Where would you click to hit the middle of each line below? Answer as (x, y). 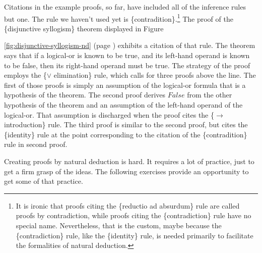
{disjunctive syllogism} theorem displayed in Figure (84, 28)
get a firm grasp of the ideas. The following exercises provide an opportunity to (126, 171)
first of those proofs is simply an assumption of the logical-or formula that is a (125, 85)
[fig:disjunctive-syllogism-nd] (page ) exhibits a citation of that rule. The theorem (130, 45)
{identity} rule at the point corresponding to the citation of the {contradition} (126, 134)
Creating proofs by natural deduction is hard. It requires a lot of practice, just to (129, 161)
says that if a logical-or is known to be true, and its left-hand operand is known (127, 55)
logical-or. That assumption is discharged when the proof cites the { (109, 114)
